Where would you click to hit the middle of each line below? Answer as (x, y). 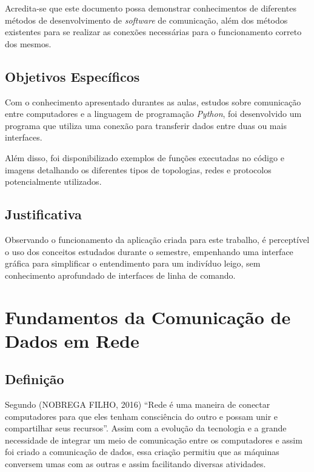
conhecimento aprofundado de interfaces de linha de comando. (120, 275)
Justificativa (43, 214)
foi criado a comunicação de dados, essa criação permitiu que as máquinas (142, 452)
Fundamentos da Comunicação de (148, 317)
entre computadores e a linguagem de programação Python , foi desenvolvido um (153, 114)
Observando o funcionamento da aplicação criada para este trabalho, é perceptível (157, 239)
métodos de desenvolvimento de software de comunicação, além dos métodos (146, 20)
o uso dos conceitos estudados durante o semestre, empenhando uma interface (149, 251)
